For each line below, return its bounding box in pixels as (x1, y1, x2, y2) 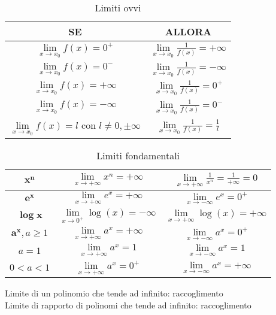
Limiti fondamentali (96, 148, 180, 162)
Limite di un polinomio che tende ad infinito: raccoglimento (5, 287, 223, 299)
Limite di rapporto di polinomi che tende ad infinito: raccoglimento (5, 298, 251, 311)
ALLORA (165, 25, 212, 38)
